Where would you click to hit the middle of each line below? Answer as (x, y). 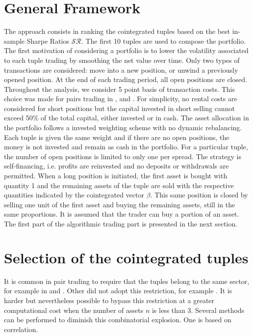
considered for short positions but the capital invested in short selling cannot (119, 108)
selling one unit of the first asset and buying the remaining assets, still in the (120, 204)
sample (14, 41)
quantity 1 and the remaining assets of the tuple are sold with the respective (119, 185)
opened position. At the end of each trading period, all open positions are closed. (126, 79)
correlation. (21, 329)
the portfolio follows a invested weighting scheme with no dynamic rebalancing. (123, 127)
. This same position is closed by (199, 195)
